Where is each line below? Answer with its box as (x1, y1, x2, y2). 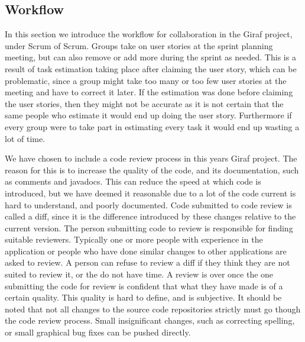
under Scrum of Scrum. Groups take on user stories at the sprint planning (5, 39, 273, 51)
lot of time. (5, 132, 46, 144)
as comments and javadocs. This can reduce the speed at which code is (5, 175, 261, 188)
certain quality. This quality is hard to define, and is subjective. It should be (5, 291, 282, 304)
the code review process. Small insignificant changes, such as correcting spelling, (5, 314, 295, 327)
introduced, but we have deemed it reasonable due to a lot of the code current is (5, 186, 296, 199)
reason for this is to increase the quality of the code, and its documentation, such (5, 163, 299, 176)
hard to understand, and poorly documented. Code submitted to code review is (5, 198, 292, 211)
